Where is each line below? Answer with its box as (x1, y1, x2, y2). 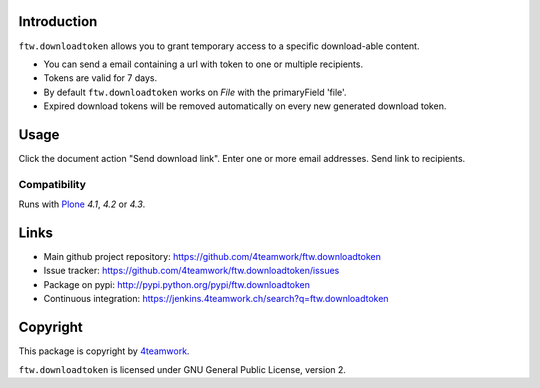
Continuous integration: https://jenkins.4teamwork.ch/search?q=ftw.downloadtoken (43, 293, 389, 305)
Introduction (18, 13, 98, 30)
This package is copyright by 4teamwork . (18, 345, 190, 357)
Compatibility (18, 177, 87, 191)
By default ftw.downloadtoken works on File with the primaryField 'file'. (43, 86, 347, 98)
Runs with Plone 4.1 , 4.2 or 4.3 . (18, 198, 146, 210)
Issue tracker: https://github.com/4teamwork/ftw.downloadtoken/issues (43, 265, 340, 277)
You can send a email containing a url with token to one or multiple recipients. (43, 58, 364, 70)
